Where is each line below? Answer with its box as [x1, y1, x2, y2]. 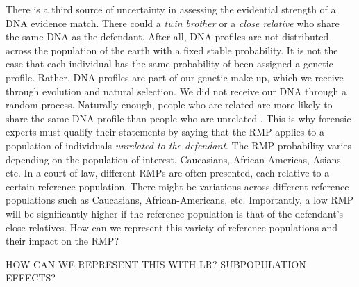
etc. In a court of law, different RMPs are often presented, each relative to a [6, 165, 330, 180]
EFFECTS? [6, 270, 56, 285]
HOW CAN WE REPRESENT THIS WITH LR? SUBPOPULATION [6, 256, 306, 271]
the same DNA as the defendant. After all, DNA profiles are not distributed [6, 29, 329, 44]
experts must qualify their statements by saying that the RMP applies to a [6, 124, 325, 139]
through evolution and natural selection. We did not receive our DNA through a [6, 83, 347, 98]
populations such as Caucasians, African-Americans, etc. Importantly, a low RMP [6, 192, 354, 207]
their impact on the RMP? [6, 233, 119, 248]
